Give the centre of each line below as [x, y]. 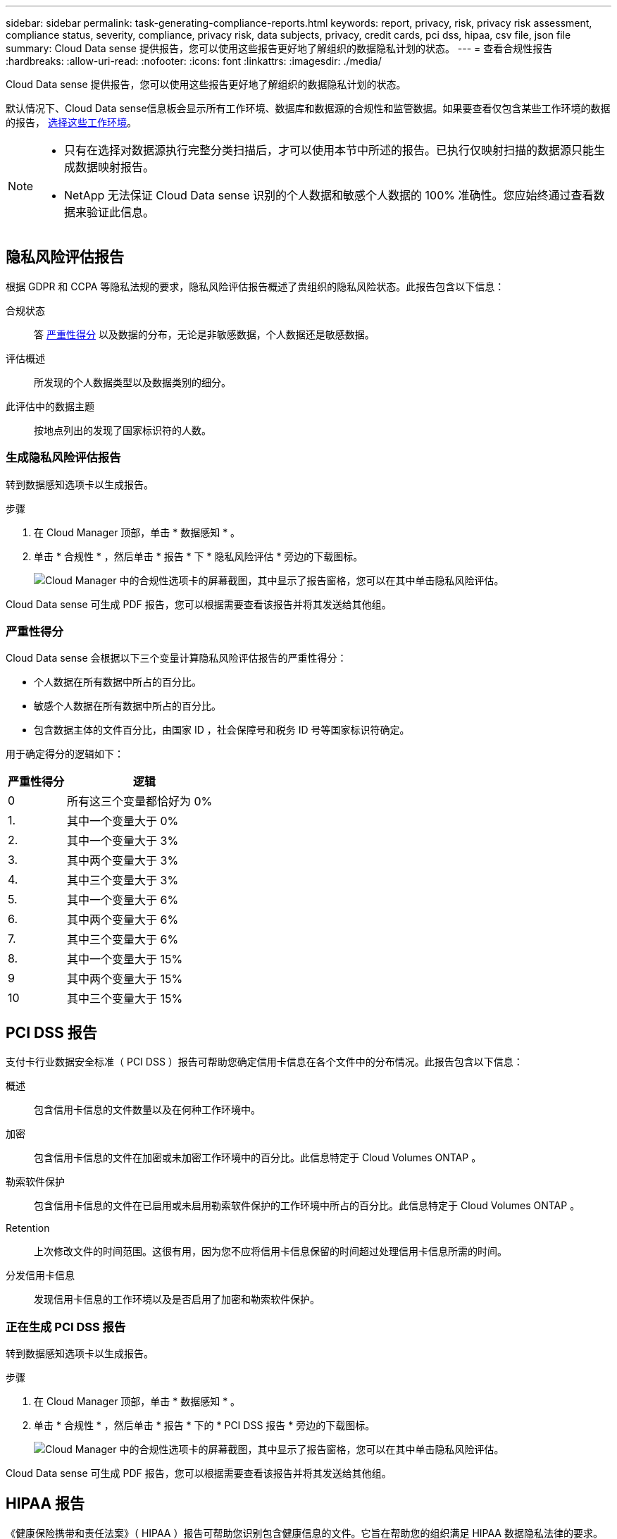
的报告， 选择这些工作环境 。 [71, 122]
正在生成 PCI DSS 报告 [66, 1327]
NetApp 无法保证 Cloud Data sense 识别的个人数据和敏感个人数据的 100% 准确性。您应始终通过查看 [329, 195]
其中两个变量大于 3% [123, 861]
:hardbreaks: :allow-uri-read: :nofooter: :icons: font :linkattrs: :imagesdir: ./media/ [194, 61]
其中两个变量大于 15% [125, 979]
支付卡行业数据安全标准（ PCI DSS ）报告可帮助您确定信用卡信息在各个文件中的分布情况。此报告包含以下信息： [264, 1062]
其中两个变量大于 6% [123, 920]
